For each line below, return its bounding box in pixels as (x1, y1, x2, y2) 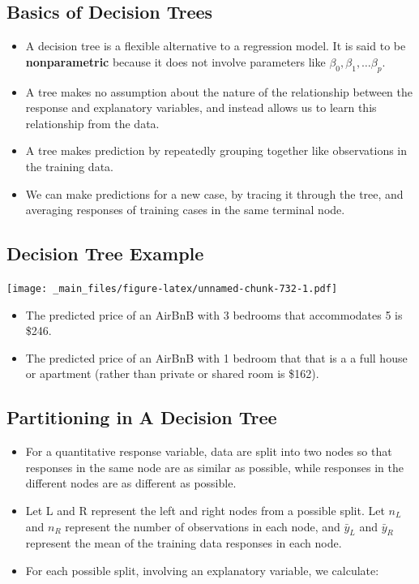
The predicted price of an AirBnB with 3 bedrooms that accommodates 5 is (25, 306, 403, 323)
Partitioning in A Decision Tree (6, 405, 277, 430)
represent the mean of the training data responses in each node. (25, 535, 342, 552)
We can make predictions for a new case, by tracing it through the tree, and (25, 185, 404, 202)
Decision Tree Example (6, 241, 204, 266)
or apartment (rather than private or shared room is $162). (25, 365, 319, 382)
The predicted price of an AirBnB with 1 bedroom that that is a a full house (25, 349, 408, 366)
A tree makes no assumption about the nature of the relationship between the (25, 83, 413, 100)
